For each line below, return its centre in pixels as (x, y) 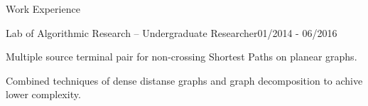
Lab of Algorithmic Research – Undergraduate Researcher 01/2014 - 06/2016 (172, 32)
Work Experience (43, 9)
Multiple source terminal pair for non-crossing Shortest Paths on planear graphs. (182, 57)
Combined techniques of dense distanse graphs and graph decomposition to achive (184, 80)
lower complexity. (43, 94)
